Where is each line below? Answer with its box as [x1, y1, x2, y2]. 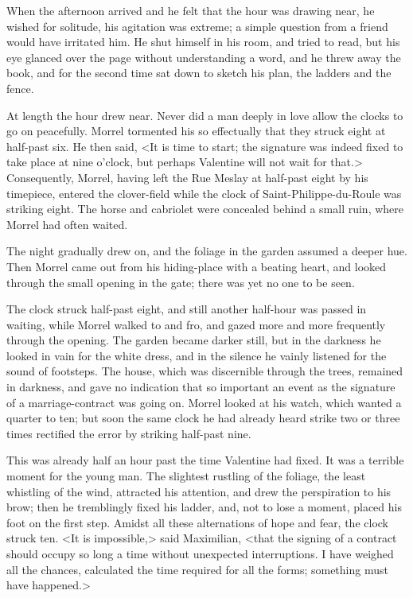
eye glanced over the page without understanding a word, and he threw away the [6, 49, 401, 65]
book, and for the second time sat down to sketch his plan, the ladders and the [6, 64, 392, 81]
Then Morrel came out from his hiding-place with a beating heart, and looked [6, 258, 387, 274]
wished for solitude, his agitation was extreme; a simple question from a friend [6, 17, 388, 34]
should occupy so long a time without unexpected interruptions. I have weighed [6, 546, 394, 561]
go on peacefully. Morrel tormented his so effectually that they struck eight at [6, 122, 386, 139]
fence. [6, 80, 34, 96]
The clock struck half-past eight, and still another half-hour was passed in [6, 301, 367, 317]
